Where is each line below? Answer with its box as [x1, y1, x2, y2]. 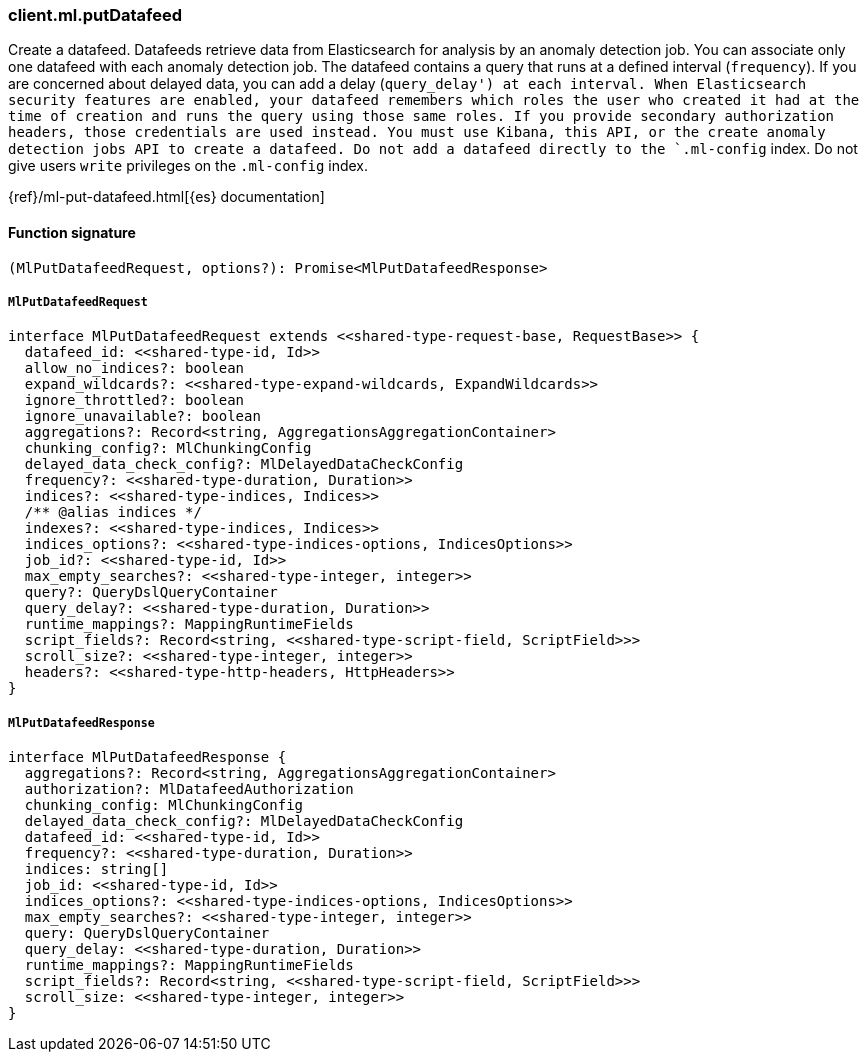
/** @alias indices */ [24, 504, 202, 521]
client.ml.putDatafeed [8, 5, 183, 25]
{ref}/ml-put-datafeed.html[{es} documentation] [8, 188, 325, 206]
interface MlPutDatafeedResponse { [8, 749, 287, 766]
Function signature [8, 223, 136, 241]
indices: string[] [24, 861, 169, 878]
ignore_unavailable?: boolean [24, 408, 261, 425]
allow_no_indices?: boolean [24, 360, 245, 377]
